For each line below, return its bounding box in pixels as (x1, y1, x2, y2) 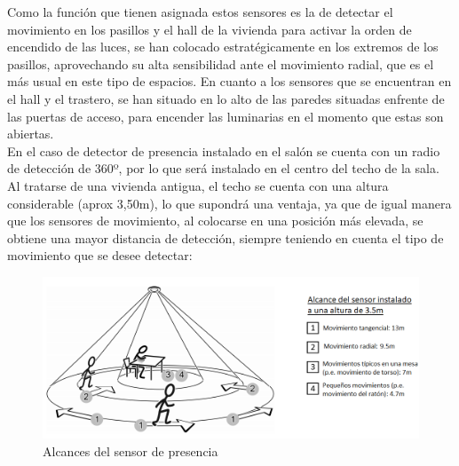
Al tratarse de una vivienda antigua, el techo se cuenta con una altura (7, 176, 389, 194)
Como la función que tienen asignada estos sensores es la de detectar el (7, 3, 393, 20)
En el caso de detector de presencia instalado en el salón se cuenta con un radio (7, 141, 440, 160)
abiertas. (7, 124, 54, 143)
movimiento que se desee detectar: (7, 246, 193, 265)
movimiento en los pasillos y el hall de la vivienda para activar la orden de (7, 20, 412, 38)
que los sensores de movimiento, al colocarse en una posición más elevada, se (7, 211, 423, 230)
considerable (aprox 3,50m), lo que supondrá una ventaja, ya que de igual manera (7, 194, 452, 212)
